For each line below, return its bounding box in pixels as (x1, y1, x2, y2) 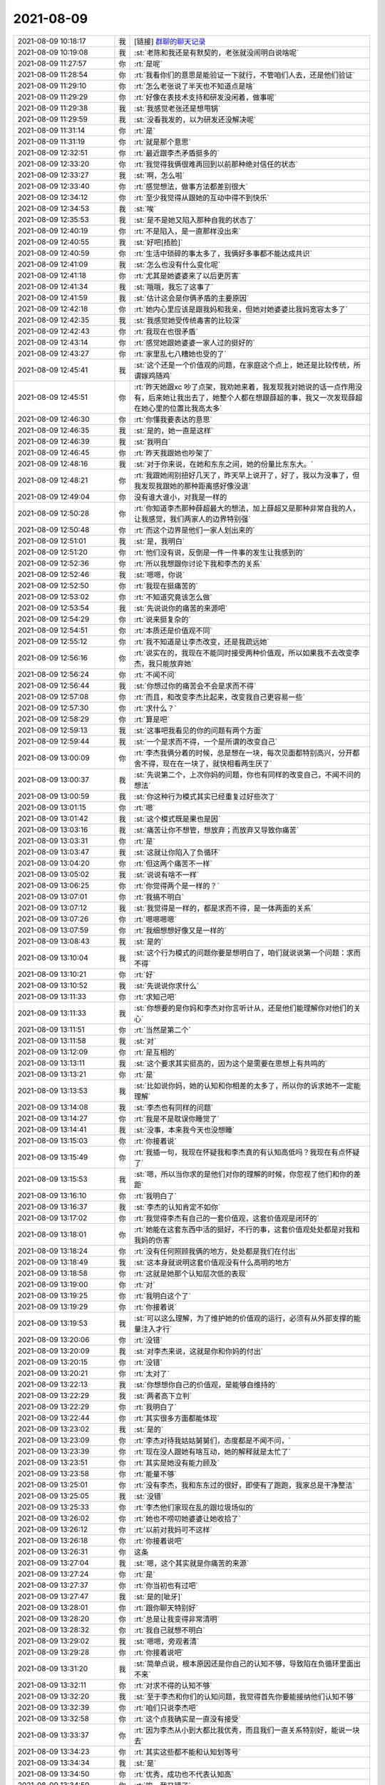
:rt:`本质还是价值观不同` (134, 625, 213, 635)
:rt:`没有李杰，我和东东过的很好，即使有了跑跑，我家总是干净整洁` (134, 1480, 356, 1490)
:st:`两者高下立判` (134, 1391, 192, 1401)
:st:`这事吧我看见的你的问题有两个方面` (134, 725, 264, 735)
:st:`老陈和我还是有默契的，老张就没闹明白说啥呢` (134, 47, 299, 57)
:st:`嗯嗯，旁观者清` (134, 1636, 200, 1646)
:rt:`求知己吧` (134, 992, 178, 1002)
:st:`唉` (134, 203, 157, 213)
